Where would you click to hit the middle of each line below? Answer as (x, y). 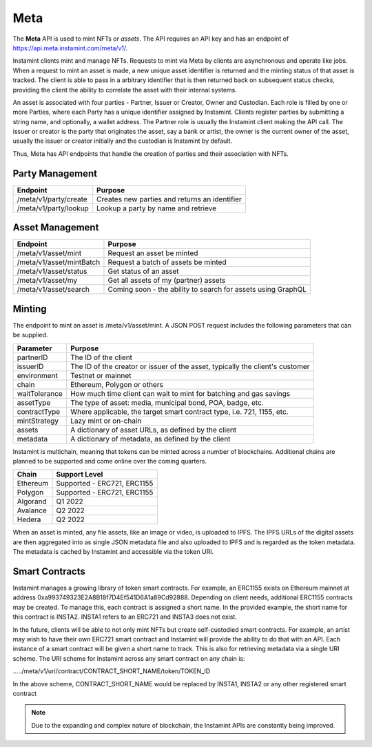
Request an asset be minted (153, 253)
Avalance (32, 510)
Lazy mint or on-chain (106, 421)
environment (37, 375)
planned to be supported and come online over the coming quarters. (110, 461)
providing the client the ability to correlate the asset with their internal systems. (125, 90)
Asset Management (56, 228)
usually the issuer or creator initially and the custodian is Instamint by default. (123, 141)
